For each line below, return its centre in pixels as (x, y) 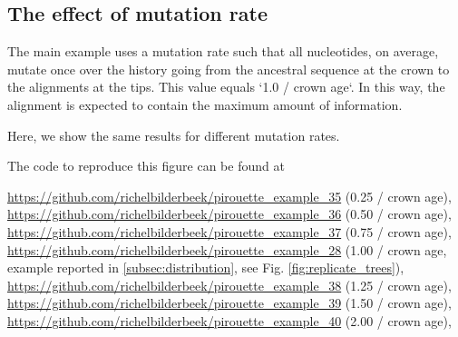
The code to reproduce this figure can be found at (146, 166)
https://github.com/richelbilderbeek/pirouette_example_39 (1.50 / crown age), (229, 303)
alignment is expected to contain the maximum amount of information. (205, 104)
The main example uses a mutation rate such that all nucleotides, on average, (223, 51)
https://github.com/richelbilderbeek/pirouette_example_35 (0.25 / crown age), (229, 196)
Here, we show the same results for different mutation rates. (174, 135)
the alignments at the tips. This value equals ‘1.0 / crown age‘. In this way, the (226, 87)
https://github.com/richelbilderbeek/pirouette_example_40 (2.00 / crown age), (229, 320)
